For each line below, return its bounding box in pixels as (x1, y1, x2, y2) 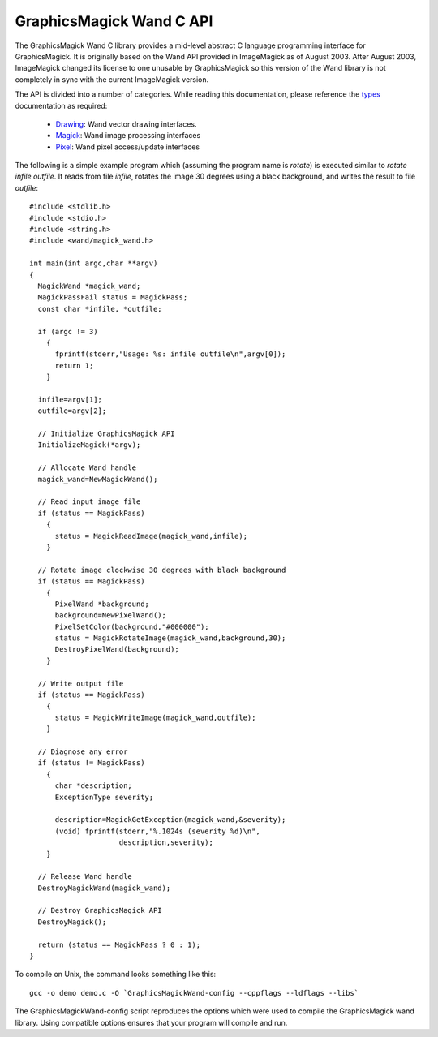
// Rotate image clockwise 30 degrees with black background (37, 565, 286, 574)
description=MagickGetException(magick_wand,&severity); (54, 815, 286, 824)
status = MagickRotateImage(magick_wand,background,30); (54, 634, 286, 643)
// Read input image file (37, 497, 141, 506)
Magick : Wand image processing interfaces (55, 131, 201, 140)
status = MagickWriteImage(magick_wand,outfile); (54, 712, 256, 722)
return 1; (54, 361, 94, 370)
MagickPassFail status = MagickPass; (37, 293, 188, 302)
